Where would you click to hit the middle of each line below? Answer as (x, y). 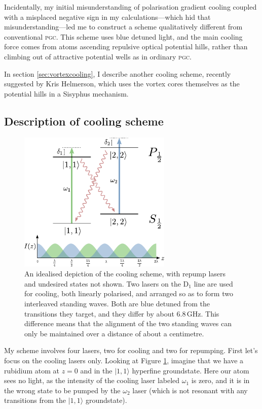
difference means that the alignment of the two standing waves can (128, 323)
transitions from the (35, 400)
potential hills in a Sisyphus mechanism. (66, 93)
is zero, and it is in (220, 380)
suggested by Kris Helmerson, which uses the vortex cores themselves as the (122, 84)
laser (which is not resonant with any (190, 390)
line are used (213, 283)
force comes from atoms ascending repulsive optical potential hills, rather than (126, 46)
